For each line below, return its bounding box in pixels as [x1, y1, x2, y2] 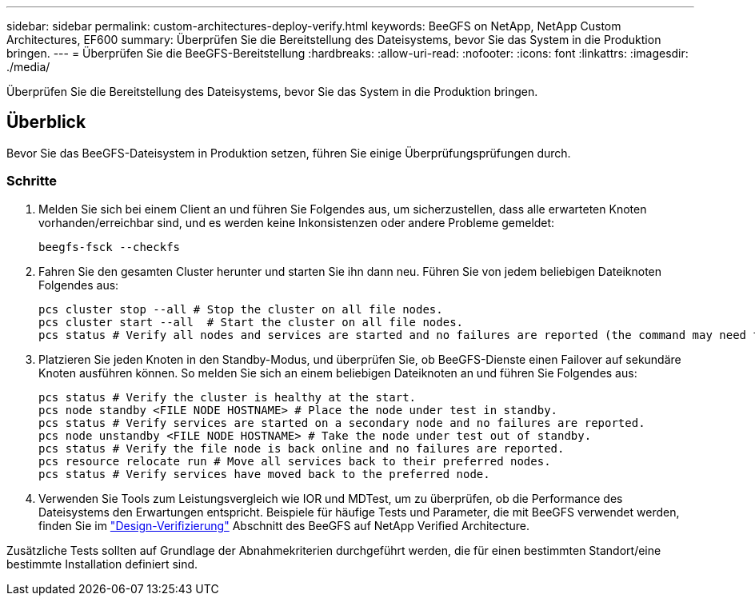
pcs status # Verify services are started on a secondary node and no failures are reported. [38, 416, 645, 429]
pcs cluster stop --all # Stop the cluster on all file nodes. [38, 302, 443, 316]
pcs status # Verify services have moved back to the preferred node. [38, 467, 490, 480]
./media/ [6, 60, 50, 74]
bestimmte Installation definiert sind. [6, 556, 198, 571]
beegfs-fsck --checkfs [38, 240, 181, 253]
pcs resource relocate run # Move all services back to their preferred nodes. [38, 454, 551, 468]
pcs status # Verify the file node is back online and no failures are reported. [38, 441, 565, 455]
